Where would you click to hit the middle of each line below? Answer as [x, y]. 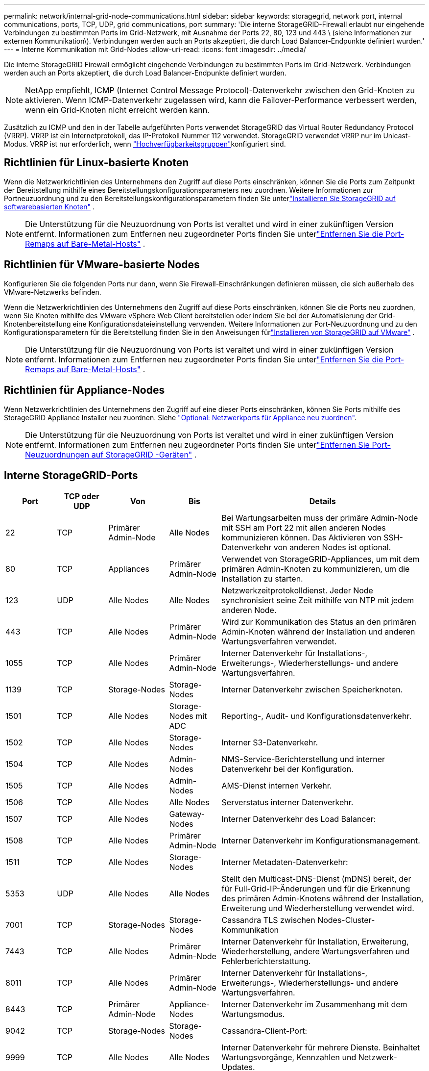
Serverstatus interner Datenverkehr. [287, 803]
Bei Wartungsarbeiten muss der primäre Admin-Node [320, 518]
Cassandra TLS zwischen [268, 920]
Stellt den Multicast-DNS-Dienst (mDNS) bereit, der [316, 879]
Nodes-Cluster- [346, 920]
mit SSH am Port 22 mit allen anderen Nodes [304, 528]
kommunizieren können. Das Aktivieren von [301, 538]
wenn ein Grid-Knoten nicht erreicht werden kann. [117, 110]
